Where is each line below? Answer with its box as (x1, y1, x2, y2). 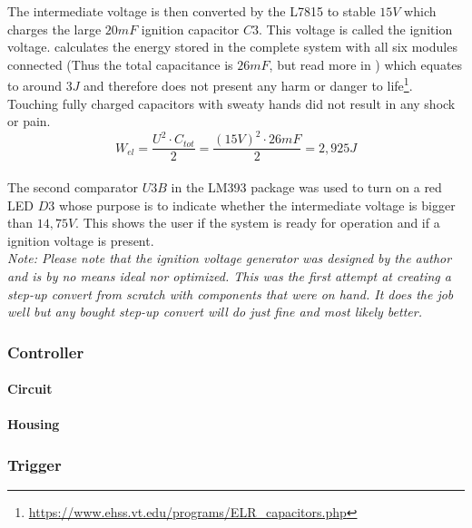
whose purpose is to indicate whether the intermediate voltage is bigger (58, 195, 456, 214)
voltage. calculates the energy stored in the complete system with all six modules (7, 37, 457, 56)
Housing (7, 415, 60, 434)
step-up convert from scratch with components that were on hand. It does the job (7, 284, 454, 303)
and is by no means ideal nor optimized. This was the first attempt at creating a (7, 266, 451, 285)
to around (7, 76, 62, 95)
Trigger (7, 453, 62, 475)
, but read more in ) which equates (269, 54, 463, 73)
